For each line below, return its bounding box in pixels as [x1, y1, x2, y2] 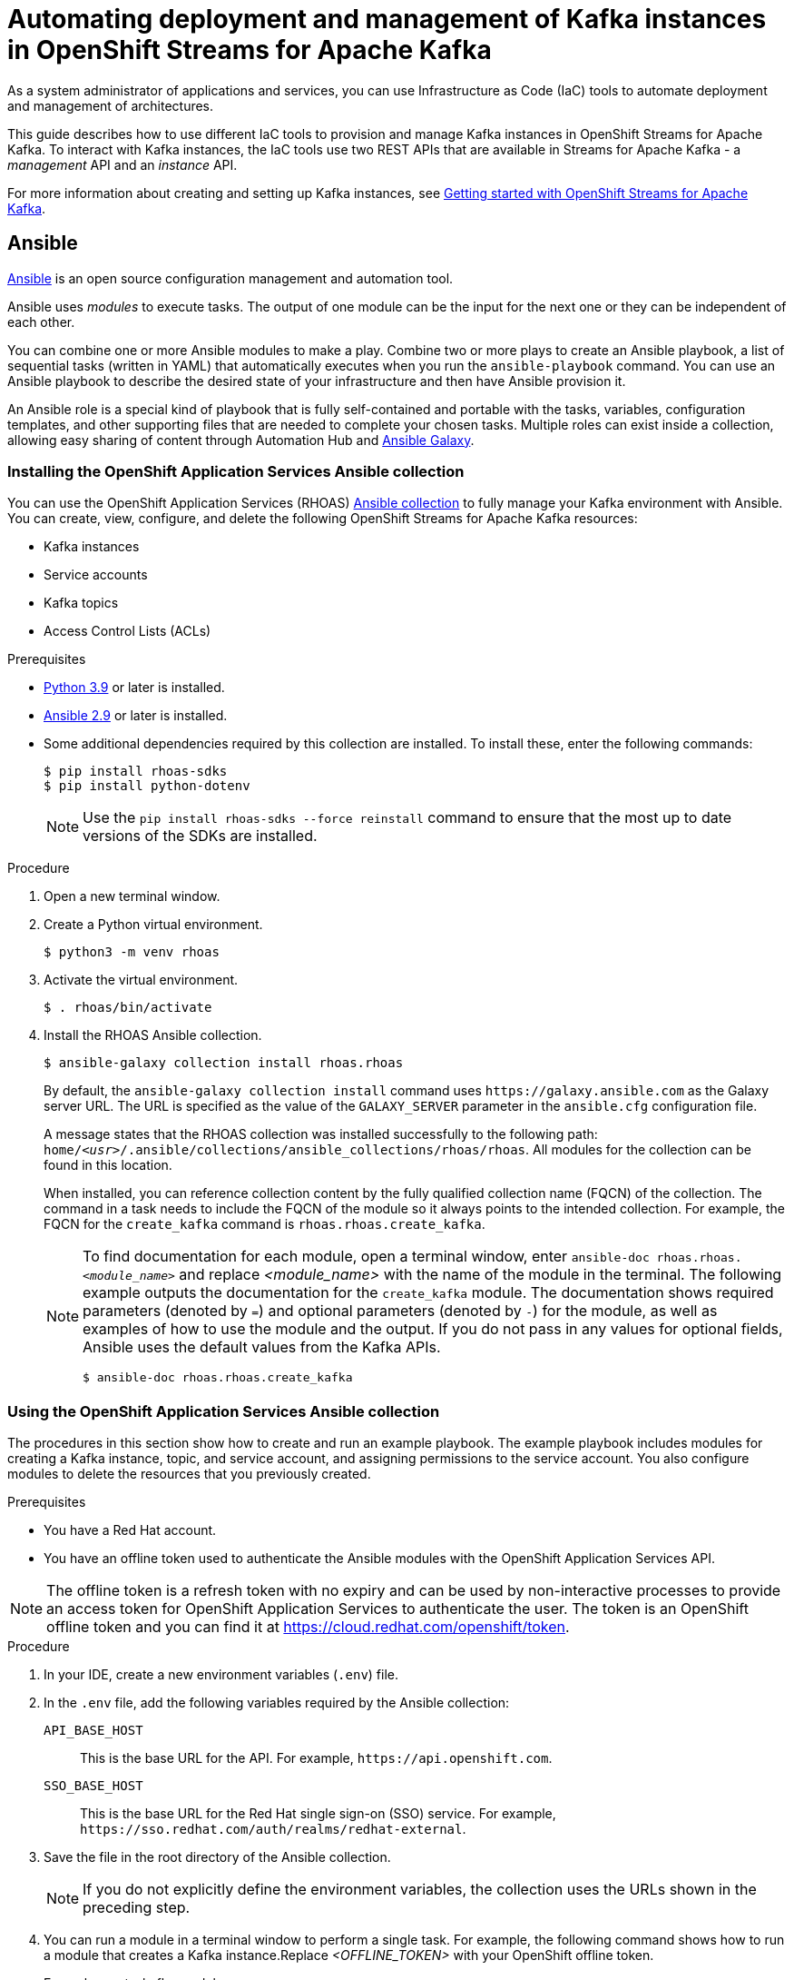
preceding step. [83, 1898, 191, 1917]
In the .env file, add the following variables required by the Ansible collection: [44, 1695, 510, 1711]
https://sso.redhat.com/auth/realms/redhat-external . [80, 1821, 466, 1837]
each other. [7, 313, 75, 330]
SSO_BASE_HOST [44, 1778, 143, 1794]
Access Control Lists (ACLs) [44, 623, 211, 639]
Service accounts [44, 567, 148, 583]
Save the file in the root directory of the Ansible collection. [44, 1849, 391, 1866]
